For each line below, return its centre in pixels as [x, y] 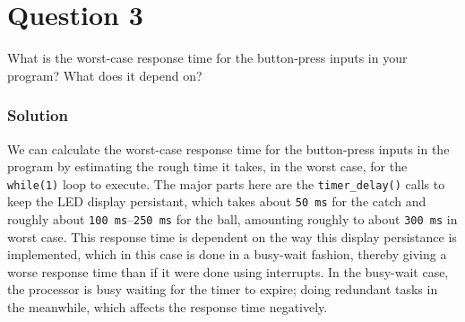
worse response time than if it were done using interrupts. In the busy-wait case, [228, 271]
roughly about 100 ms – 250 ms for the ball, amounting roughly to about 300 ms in [232, 219]
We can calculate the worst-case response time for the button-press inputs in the [228, 148]
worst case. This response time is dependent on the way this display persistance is [232, 236]
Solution [38, 115]
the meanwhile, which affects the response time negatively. [168, 307]
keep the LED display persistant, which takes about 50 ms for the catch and [217, 201]
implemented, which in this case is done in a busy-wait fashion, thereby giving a [227, 254]
